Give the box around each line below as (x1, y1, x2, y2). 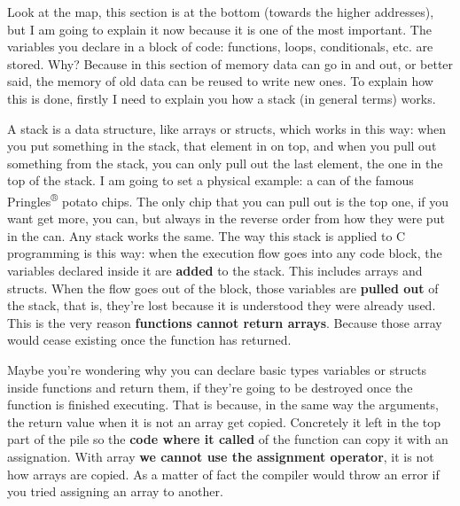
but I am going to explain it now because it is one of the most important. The (7, 19, 432, 38)
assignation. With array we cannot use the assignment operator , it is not (7, 447, 434, 465)
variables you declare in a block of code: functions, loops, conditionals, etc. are (7, 37, 433, 56)
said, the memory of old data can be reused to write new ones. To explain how (7, 72, 433, 90)
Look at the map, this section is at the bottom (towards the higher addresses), (7, 3, 434, 20)
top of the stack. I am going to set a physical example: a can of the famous (7, 171, 414, 190)
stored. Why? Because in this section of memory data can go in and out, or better (7, 54, 454, 73)
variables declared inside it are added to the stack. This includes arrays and (7, 261, 423, 279)
